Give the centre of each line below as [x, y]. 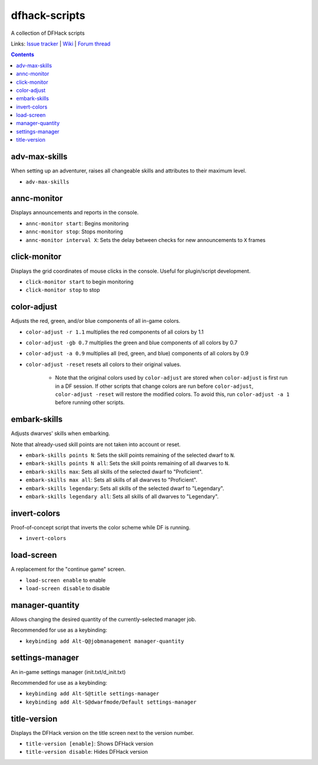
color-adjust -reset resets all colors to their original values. [103, 364]
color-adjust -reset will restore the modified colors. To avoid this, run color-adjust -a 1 [172, 394]
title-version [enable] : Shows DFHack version [90, 744]
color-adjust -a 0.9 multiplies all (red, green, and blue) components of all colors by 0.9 [137, 354]
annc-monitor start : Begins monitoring [77, 223]
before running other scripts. [90, 403]
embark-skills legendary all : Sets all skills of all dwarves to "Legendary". [122, 496]
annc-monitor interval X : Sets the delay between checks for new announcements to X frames [146, 240]
